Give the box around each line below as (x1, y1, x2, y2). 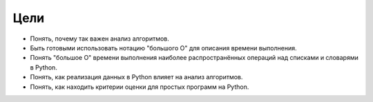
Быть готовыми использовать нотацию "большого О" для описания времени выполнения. (30, 43, 297, 52)
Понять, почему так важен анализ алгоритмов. (30, 34, 169, 43)
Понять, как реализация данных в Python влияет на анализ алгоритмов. (30, 73, 243, 81)
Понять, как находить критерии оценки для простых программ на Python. (30, 83, 249, 91)
